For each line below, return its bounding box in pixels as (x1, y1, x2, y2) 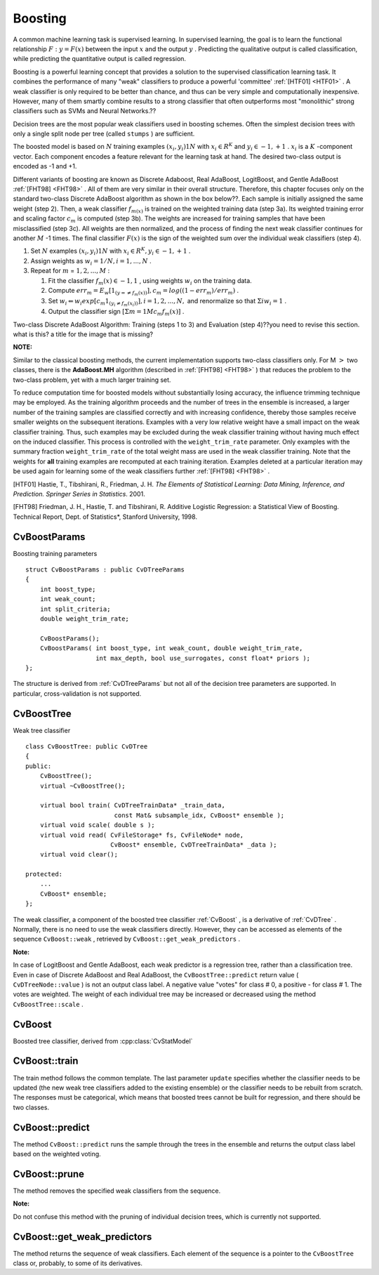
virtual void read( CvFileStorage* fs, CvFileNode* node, (39, 831, 244, 839)
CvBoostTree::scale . (13, 1000, 84, 1008)
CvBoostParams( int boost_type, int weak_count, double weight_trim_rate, (39, 645, 303, 652)
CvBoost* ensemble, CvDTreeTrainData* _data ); (109, 840, 277, 849)
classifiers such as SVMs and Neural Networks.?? (13, 107, 157, 115)
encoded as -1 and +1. (13, 162, 77, 171)
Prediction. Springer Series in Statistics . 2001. (13, 489, 145, 498)
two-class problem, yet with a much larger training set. (13, 376, 171, 384)
